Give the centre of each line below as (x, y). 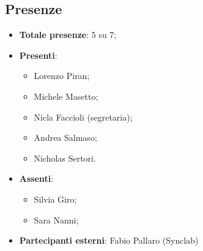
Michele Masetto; (66, 96)
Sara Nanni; (56, 219)
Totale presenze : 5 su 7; (68, 35)
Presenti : (38, 55)
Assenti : (36, 178)
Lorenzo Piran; (62, 76)
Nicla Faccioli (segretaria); (83, 117)
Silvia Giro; (55, 199)
